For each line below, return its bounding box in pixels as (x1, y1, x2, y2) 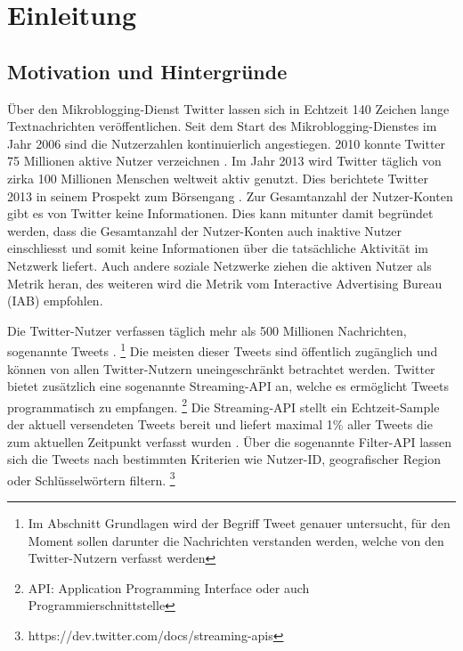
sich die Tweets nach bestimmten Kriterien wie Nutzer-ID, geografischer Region (7, 450, 441, 468)
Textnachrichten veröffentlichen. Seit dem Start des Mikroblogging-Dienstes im (7, 117, 437, 135)
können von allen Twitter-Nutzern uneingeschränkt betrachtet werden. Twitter (7, 359, 435, 378)
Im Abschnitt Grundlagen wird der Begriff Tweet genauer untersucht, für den (28, 514, 451, 533)
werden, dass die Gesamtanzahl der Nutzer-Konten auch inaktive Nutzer (7, 221, 402, 240)
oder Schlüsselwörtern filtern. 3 (7, 468, 175, 489)
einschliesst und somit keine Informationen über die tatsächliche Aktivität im (7, 239, 428, 257)
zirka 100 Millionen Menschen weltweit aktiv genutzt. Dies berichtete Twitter (7, 168, 428, 187)
